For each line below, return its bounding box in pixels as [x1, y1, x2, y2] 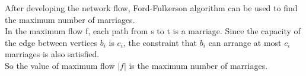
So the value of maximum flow [5, 59, 115, 71]
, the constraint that [123, 36, 197, 48]
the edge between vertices [5, 36, 98, 48]
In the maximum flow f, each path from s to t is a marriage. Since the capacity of [5, 25, 301, 37]
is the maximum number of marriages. [129, 59, 268, 71]
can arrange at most [208, 36, 282, 48]
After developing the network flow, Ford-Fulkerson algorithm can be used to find [5, 2, 298, 14]
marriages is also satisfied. [5, 48, 100, 60]
